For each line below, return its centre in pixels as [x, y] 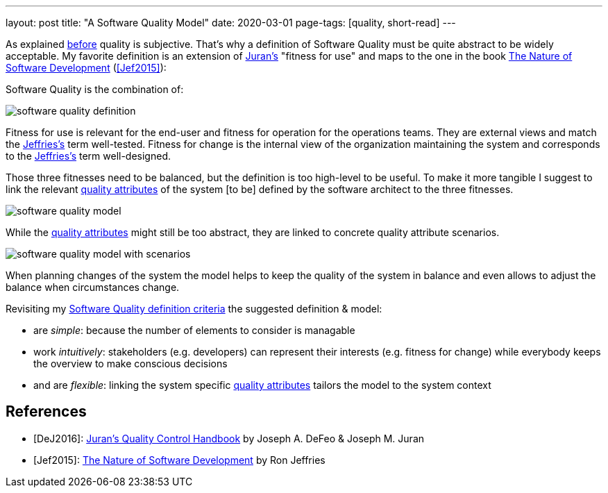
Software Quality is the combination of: [95, 89]
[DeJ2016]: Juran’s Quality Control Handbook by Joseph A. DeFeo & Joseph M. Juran [229, 438]
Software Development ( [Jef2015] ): [86, 68]
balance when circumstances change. [93, 287]
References [46, 412]
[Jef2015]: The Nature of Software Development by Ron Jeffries [179, 460]
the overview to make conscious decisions [130, 364]
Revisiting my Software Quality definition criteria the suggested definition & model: [194, 309]
